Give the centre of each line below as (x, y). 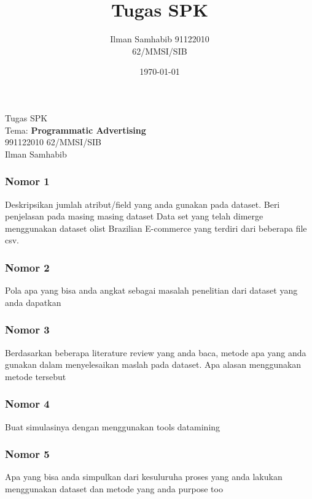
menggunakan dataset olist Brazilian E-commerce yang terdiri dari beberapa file (156, 228)
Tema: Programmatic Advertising (76, 130)
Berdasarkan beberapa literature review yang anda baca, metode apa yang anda (156, 352)
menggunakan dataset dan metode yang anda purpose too (114, 488)
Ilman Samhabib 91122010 (160, 39)
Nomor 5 (27, 454)
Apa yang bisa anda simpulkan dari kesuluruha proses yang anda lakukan (144, 477)
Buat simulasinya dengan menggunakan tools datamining (113, 426)
